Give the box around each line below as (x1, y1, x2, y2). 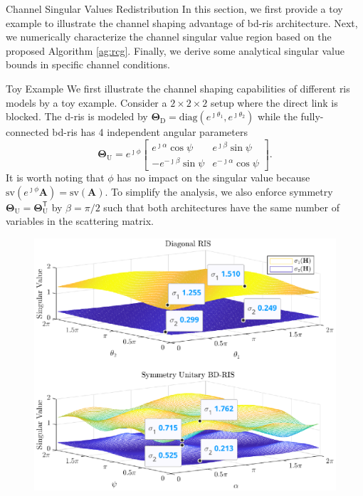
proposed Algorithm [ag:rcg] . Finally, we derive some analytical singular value (6, 43, 344, 58)
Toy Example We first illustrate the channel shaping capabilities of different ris (6, 80, 350, 95)
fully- (300, 109, 324, 124)
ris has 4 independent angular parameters (66, 125, 248, 139)
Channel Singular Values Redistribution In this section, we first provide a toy (6, 1, 343, 16)
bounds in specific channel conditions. (6, 57, 170, 72)
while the (257, 109, 298, 124)
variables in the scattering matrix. (6, 213, 154, 228)
